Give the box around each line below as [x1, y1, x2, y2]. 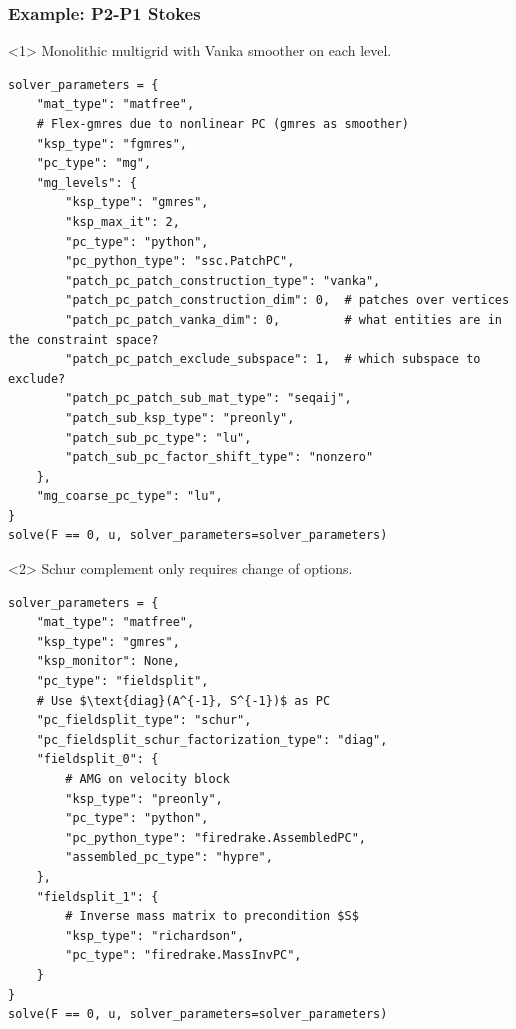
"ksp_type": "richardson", [65, 928, 245, 943]
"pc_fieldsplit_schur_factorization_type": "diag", [36, 732, 388, 747]
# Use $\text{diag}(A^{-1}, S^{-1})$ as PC [36, 693, 331, 708]
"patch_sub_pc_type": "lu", [65, 430, 252, 445]
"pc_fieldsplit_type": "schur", [36, 713, 252, 728]
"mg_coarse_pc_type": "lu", [36, 489, 223, 504]
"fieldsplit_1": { [36, 889, 159, 904]
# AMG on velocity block [65, 772, 230, 786]
